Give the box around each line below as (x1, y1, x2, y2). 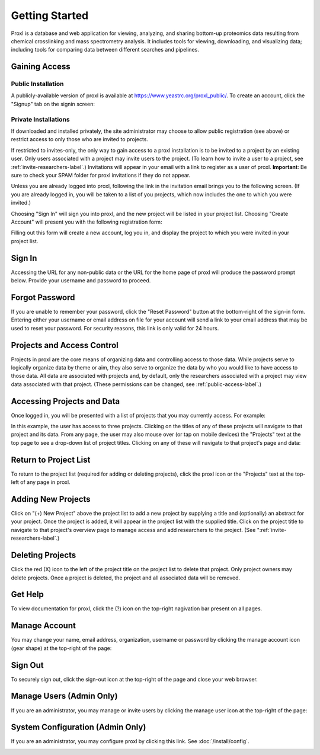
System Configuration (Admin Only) (11, 722, 146, 732)
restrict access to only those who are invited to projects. (11, 136, 148, 143)
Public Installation (11, 80, 64, 88)
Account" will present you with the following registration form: (11, 218, 162, 225)
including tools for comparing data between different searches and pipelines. (11, 46, 200, 53)
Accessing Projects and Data (11, 396, 120, 406)
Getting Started (11, 9, 89, 22)
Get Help (11, 590, 44, 600)
